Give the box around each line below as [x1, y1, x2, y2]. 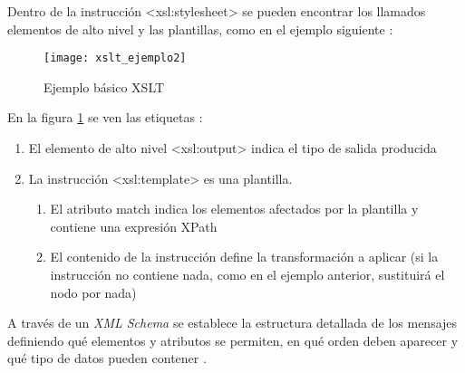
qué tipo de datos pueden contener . [7, 349, 207, 368]
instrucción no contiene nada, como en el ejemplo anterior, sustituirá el [50, 265, 445, 283]
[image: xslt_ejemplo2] [44, 52, 187, 65]
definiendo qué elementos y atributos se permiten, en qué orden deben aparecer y [7, 330, 459, 349]
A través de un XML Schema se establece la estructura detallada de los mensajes [7, 313, 458, 332]
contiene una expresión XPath [50, 216, 218, 235]
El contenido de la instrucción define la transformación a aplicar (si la [50, 247, 439, 266]
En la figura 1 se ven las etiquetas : [7, 108, 203, 127]
